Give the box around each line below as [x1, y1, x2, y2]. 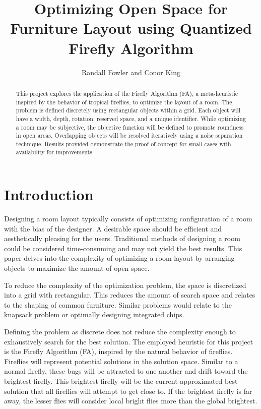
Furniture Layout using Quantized [10, 18, 252, 38]
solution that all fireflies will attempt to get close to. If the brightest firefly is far [4, 385, 252, 396]
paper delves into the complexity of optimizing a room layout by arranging [4, 253, 235, 263]
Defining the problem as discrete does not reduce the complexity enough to [4, 326, 236, 337]
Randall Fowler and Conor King [81, 67, 181, 77]
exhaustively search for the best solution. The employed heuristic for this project [4, 336, 253, 346]
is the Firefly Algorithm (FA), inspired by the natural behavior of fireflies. [4, 346, 233, 357]
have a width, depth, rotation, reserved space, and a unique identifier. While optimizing [16, 114, 246, 123]
